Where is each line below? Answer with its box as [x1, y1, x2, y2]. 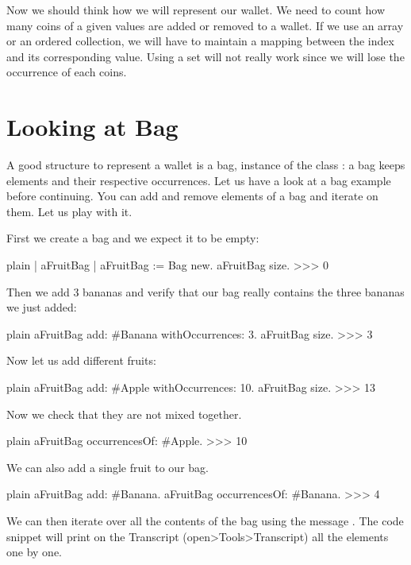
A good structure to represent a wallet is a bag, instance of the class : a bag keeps [6, 157, 405, 173]
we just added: [6, 299, 77, 315]
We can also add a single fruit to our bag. [6, 459, 209, 475]
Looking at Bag [6, 110, 179, 143]
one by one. [6, 544, 62, 560]
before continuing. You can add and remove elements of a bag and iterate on [6, 188, 378, 204]
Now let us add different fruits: [6, 352, 156, 369]
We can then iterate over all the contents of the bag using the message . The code [6, 513, 404, 528]
